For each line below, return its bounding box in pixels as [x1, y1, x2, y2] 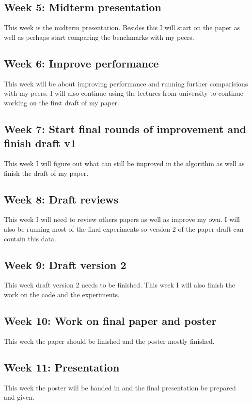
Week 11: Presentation [4, 359, 120, 374]
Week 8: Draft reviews [4, 191, 119, 206]
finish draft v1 [4, 135, 77, 151]
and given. [4, 392, 35, 402]
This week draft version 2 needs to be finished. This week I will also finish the [4, 280, 235, 290]
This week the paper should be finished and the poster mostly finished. [4, 336, 215, 346]
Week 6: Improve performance [4, 55, 159, 70]
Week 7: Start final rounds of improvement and [4, 121, 246, 136]
